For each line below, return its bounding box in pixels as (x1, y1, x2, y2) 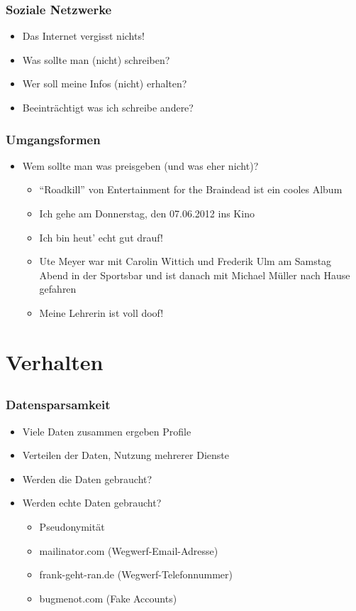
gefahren (39, 281, 77, 296)
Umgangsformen (6, 130, 101, 148)
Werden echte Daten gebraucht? (22, 495, 162, 510)
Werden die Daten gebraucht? (22, 471, 152, 486)
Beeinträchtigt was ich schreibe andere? (22, 100, 194, 114)
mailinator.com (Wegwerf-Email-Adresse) (39, 543, 218, 558)
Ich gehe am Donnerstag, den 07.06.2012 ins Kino (39, 206, 255, 220)
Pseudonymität (39, 519, 105, 534)
